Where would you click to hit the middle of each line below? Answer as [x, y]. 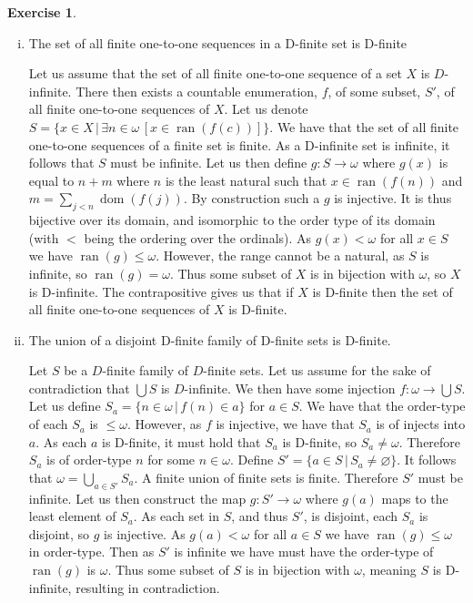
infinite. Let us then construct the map [137, 498]
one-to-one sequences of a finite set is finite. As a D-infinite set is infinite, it [239, 144]
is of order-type [89, 460]
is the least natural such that [246, 180]
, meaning [389, 570]
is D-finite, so [320, 441]
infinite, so [58, 273]
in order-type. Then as [91, 552]
